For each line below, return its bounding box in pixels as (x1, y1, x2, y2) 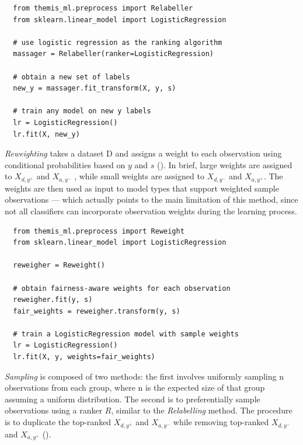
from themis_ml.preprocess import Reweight (13, 227, 184, 235)
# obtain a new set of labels (13, 72, 130, 81)
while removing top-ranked (173, 416, 269, 428)
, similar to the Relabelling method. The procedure (111, 404, 292, 416)
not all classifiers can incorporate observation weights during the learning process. (5, 204, 297, 217)
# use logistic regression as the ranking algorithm (13, 38, 222, 47)
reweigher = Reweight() (13, 261, 105, 270)
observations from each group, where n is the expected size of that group (5, 381, 265, 394)
